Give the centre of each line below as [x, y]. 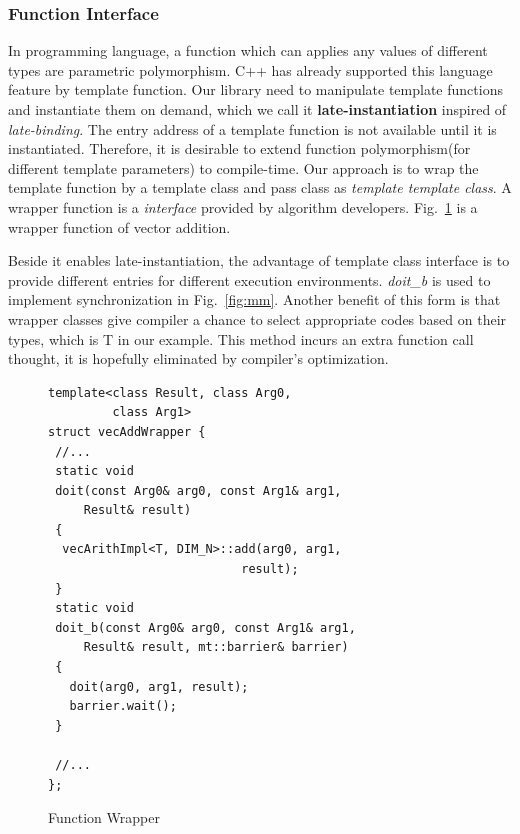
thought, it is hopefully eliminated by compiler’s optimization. [198, 358]
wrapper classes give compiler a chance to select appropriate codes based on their [257, 318]
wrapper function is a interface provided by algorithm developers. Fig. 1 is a [243, 206]
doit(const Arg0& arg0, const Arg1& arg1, [198, 490]
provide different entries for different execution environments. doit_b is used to [249, 279]
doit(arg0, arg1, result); [159, 686]
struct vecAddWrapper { [127, 431]
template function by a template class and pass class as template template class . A [260, 187]
